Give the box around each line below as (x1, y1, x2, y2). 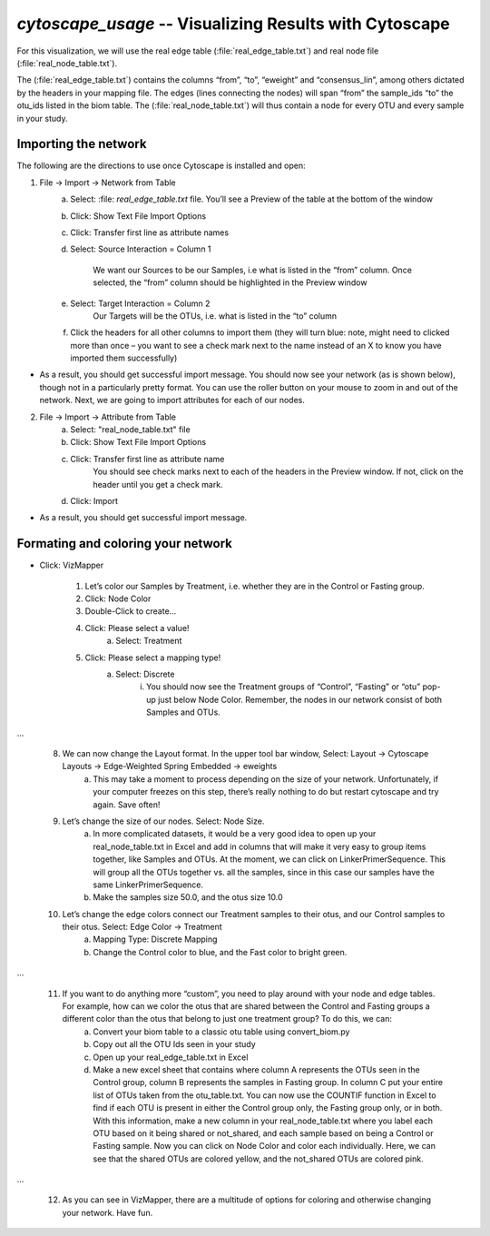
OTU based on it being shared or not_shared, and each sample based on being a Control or (93, 1127, 434, 1139)
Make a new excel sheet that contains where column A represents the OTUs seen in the (93, 1063, 421, 1075)
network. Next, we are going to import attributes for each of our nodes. (39, 395, 306, 406)
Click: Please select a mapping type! (84, 652, 221, 663)
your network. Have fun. (62, 1207, 153, 1218)
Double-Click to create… (84, 606, 177, 617)
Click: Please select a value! (84, 622, 190, 633)
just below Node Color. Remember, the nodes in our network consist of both (157, 694, 442, 705)
